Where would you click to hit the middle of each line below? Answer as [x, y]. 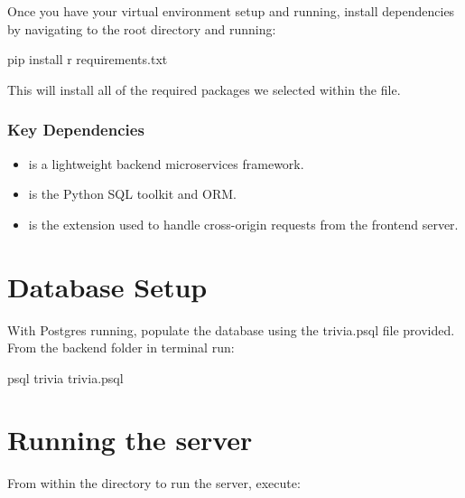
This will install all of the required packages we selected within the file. [204, 89]
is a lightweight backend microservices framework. [166, 163]
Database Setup [107, 286]
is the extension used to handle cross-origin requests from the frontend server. [243, 224]
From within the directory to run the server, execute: [154, 483]
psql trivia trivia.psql [65, 377]
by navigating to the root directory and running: [142, 28]
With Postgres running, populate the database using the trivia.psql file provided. [231, 329]
